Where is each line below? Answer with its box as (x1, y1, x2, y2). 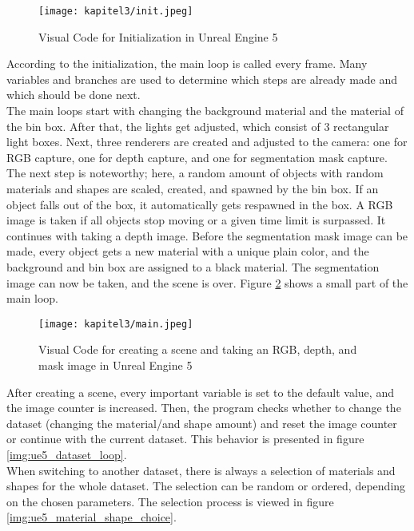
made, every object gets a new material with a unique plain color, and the (6, 243, 369, 260)
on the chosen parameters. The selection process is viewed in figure (6, 493, 334, 509)
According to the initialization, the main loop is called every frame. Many (6, 55, 368, 72)
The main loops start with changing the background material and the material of (6, 102, 404, 119)
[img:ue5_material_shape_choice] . (6, 509, 177, 525)
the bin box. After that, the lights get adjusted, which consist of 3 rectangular (6, 117, 389, 134)
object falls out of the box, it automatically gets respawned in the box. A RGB (6, 196, 393, 212)
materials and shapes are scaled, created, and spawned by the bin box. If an (6, 180, 379, 196)
